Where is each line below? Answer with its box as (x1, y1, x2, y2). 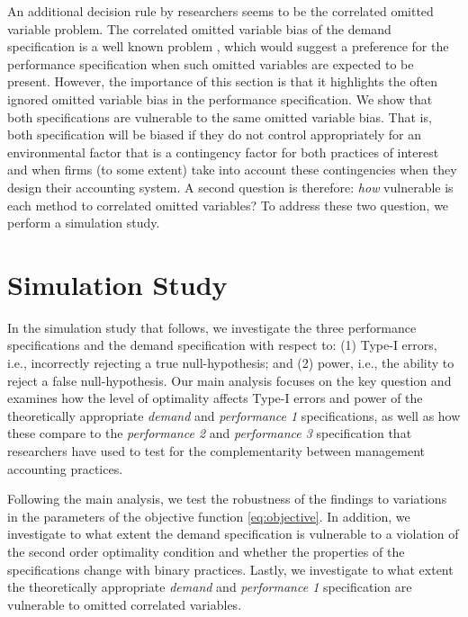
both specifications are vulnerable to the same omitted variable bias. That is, (7, 107, 432, 126)
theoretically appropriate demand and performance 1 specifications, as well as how (7, 406, 461, 425)
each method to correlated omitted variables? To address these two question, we (7, 195, 449, 214)
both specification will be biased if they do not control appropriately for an (7, 125, 422, 144)
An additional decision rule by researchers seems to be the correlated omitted (7, 2, 434, 20)
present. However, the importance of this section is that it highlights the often (7, 72, 438, 91)
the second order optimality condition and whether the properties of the (7, 541, 405, 560)
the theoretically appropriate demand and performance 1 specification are (7, 577, 412, 596)
